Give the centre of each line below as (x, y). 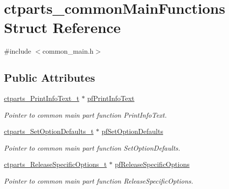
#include (18, 51)
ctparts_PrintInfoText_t (42, 98)
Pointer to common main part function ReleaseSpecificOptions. (99, 181)
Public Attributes (50, 78)
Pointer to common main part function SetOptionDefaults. (92, 147)
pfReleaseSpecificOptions (152, 164)
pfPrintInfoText (111, 98)
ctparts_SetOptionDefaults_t (49, 131)
